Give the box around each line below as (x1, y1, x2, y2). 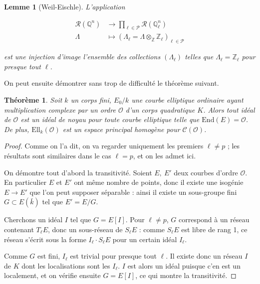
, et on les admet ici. (133, 150, 196, 160)
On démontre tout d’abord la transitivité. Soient (4, 167, 152, 177)
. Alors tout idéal (203, 104, 255, 115)
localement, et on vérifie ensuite (4, 270, 101, 281)
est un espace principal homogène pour (62, 124, 180, 134)
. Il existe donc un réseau (166, 251, 243, 261)
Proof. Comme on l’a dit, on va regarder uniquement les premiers (4, 141, 204, 151)
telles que (185, 51, 214, 62)
